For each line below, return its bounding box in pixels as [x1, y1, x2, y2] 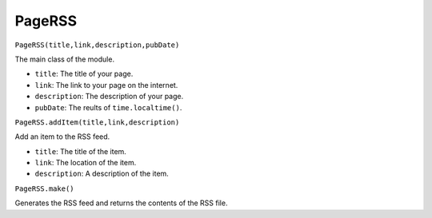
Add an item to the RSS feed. [14, 132, 110, 141]
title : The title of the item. [34, 146, 127, 156]
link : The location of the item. [34, 158, 137, 168]
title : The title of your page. [34, 69, 134, 79]
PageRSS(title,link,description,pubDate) [14, 40, 180, 50]
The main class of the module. [14, 54, 115, 64]
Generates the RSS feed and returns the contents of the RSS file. [14, 198, 228, 208]
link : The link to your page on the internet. [34, 80, 178, 89]
